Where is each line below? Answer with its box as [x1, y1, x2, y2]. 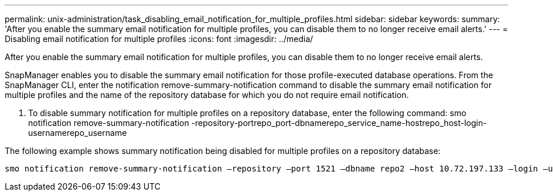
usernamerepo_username [28, 128, 127, 138]
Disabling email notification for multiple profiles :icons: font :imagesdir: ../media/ [5, 34, 313, 44]
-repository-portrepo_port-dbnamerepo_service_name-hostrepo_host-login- [191, 118, 487, 128]
